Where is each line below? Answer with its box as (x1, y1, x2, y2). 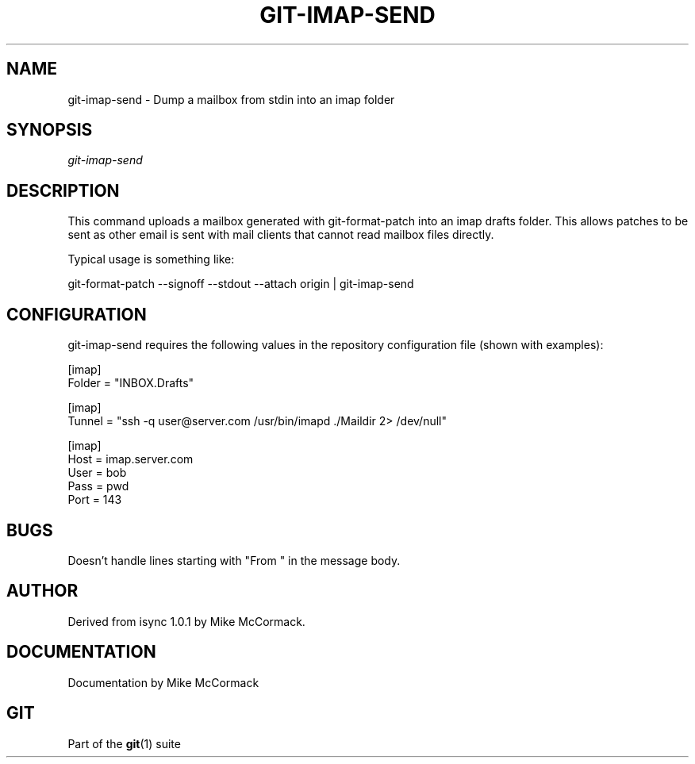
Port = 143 (67, 493, 122, 507)
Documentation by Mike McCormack (67, 675, 259, 689)
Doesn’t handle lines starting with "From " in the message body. (67, 553, 401, 567)
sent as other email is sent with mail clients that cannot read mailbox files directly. (67, 228, 494, 242)
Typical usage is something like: (67, 252, 235, 267)
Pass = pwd (67, 479, 129, 493)
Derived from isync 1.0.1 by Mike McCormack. (67, 614, 305, 628)
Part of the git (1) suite (67, 736, 181, 751)
